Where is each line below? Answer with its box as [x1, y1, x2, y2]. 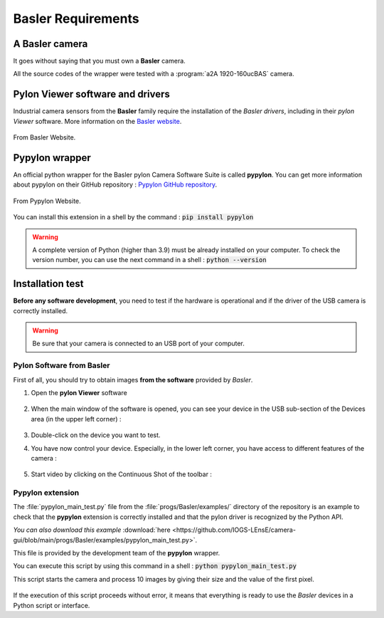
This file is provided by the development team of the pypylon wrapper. [13, 549, 220, 557]
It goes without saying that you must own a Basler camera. [13, 57, 186, 66]
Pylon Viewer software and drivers [13, 88, 170, 100]
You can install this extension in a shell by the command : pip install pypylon [13, 213, 254, 221]
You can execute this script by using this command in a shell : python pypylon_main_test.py [13, 562, 297, 570]
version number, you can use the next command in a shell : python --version [32, 256, 267, 264]
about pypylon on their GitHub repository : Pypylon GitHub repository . [13, 180, 218, 189]
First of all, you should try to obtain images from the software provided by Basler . [13, 375, 253, 384]
